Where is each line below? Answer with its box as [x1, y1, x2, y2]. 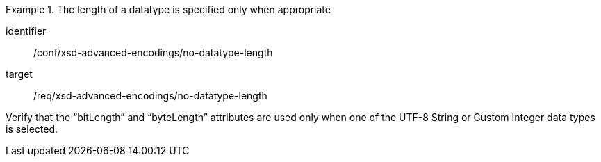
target [6, 68, 33, 80]
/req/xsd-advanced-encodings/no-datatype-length [33, 90, 267, 102]
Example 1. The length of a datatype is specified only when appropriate [6, 3, 331, 15]
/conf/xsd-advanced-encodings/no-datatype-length [33, 47, 273, 58]
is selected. [6, 123, 58, 135]
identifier [6, 25, 47, 37]
